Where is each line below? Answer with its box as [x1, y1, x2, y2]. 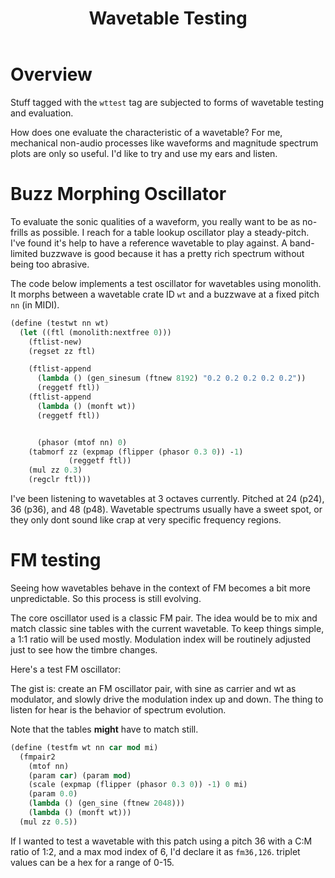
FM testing [10, 549, 102, 572]
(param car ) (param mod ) [28, 770, 132, 781]
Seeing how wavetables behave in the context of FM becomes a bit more [10, 582, 311, 594]
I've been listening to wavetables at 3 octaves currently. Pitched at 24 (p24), [10, 493, 325, 504]
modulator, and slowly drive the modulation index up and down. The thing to [10, 693, 324, 705]
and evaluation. [10, 107, 74, 119]
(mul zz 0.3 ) [28, 465, 83, 476]
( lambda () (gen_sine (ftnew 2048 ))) [28, 798, 186, 809]
